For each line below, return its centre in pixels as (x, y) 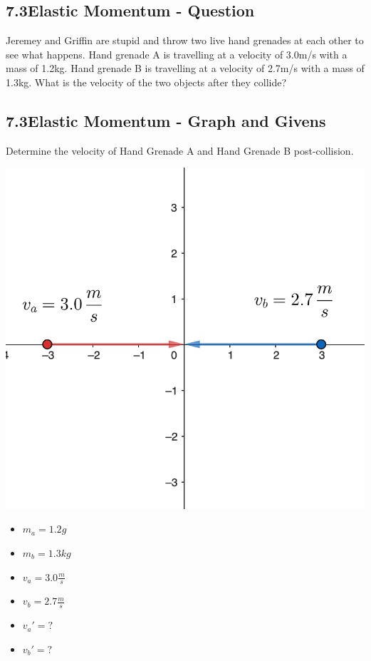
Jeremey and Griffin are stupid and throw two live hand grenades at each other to (185, 40)
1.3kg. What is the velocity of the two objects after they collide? (146, 82)
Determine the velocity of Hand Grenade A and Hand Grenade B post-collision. (180, 150)
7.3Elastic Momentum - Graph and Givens (166, 120)
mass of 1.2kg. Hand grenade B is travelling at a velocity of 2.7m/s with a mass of (185, 68)
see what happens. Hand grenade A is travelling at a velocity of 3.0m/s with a (177, 54)
